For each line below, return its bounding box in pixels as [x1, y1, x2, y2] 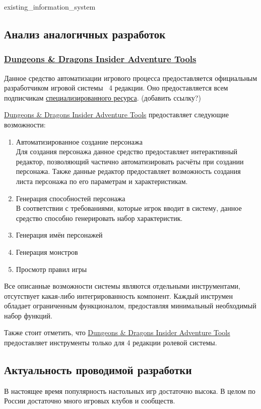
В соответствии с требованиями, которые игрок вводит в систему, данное [16, 203, 242, 213]
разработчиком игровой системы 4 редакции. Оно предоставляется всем [4, 82, 228, 93]
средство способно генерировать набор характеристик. [16, 212, 183, 223]
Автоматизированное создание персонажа [16, 136, 143, 147]
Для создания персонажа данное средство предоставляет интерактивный [16, 146, 238, 157]
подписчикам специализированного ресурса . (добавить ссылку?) [4, 92, 201, 103]
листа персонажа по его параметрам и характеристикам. [16, 175, 188, 186]
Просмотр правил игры [16, 263, 87, 274]
